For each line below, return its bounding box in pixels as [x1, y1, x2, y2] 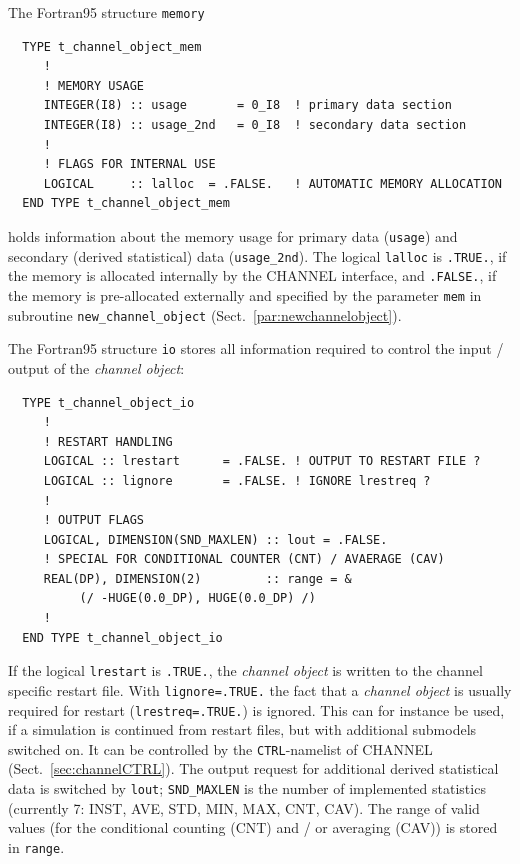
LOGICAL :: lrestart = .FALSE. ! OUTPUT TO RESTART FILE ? [43, 454, 481, 469]
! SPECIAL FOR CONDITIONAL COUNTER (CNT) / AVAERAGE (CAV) [43, 552, 445, 567]
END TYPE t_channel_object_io [22, 630, 223, 645]
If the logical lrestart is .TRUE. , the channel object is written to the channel [8, 660, 483, 681]
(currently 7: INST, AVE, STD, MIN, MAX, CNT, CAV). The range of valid [8, 797, 480, 818]
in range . [8, 836, 65, 857]
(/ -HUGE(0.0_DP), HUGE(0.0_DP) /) [79, 591, 316, 606]
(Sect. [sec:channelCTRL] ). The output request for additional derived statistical [8, 758, 499, 779]
